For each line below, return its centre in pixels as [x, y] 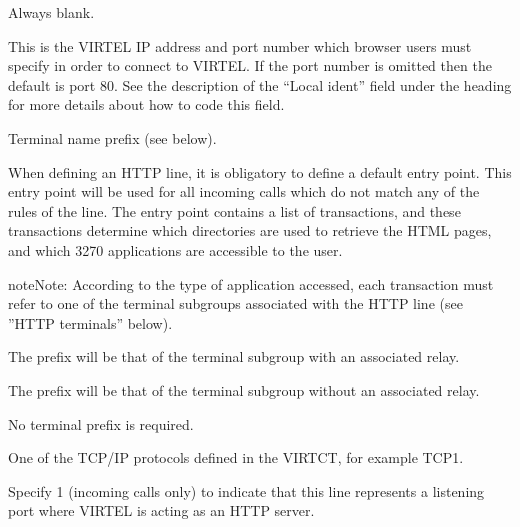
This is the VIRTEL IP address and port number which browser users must [240, 45]
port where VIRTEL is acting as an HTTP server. [161, 510]
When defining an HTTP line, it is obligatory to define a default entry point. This [260, 171]
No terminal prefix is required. [101, 423]
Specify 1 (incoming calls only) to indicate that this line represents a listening [246, 490]
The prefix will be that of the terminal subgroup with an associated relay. [234, 356]
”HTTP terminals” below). [90, 322]
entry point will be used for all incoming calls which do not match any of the [244, 191]
